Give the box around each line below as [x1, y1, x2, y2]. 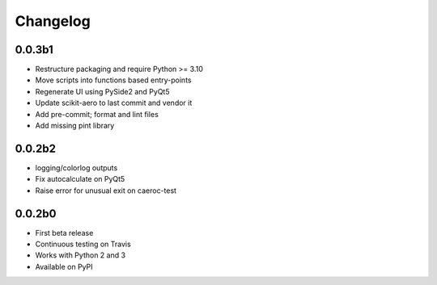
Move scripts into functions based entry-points [35, 75, 192, 85]
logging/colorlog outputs [35, 162, 118, 173]
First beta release [35, 228, 94, 237]
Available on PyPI [35, 262, 93, 271]
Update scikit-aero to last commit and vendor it [35, 98, 193, 108]
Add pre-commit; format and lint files [35, 109, 159, 119]
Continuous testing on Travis [35, 239, 131, 249]
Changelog [15, 12, 91, 30]
